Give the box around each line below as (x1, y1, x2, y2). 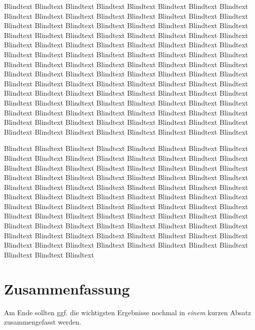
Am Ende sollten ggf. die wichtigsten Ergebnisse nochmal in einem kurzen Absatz (4, 307, 251, 317)
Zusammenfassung (4, 278, 130, 298)
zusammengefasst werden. (4, 317, 81, 327)
